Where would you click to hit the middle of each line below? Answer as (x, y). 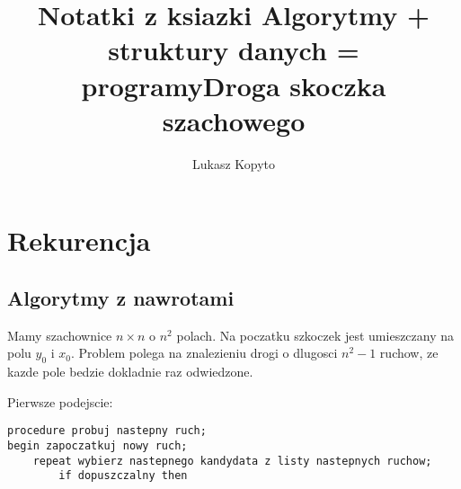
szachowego (234, 120)
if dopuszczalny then (123, 476)
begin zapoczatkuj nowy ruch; (98, 445)
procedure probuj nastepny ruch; (107, 431)
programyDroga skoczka (234, 85)
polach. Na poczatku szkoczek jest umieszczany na (315, 335)
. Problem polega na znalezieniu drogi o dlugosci (204, 353)
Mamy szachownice (60, 335)
